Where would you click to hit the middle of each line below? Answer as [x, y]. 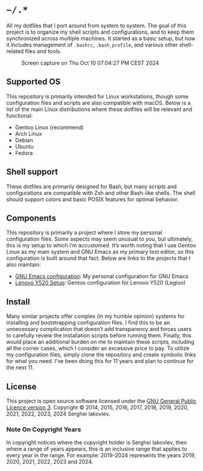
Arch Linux [28, 133]
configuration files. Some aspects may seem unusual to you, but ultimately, [100, 239]
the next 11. [20, 368]
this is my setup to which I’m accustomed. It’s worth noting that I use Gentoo [101, 245]
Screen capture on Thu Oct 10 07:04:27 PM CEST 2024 [90, 63]
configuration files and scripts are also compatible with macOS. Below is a [98, 103]
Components [31, 218]
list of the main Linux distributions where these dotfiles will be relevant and [99, 109]
